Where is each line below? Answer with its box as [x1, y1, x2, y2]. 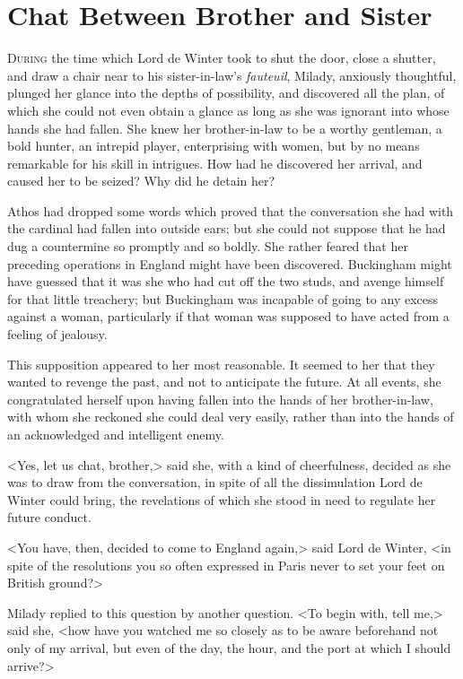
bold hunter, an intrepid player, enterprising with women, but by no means [7, 136, 420, 155]
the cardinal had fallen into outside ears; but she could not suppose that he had [7, 219, 446, 238]
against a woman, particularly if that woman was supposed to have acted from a [7, 307, 450, 326]
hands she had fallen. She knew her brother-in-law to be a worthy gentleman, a [7, 118, 442, 137]
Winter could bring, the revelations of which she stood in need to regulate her [7, 490, 436, 509]
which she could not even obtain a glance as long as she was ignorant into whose [7, 100, 450, 119]
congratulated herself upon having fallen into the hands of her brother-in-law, [7, 389, 433, 408]
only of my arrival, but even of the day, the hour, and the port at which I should [7, 638, 451, 657]
